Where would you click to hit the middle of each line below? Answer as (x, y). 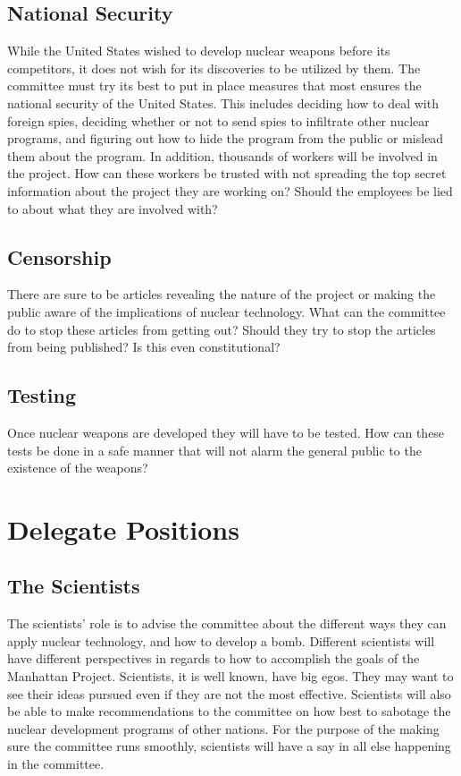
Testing (42, 395)
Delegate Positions (123, 529)
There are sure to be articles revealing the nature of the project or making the (222, 294)
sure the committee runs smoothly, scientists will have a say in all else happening (229, 746)
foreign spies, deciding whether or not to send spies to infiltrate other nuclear (218, 120)
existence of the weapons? (78, 468)
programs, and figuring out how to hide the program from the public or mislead (226, 138)
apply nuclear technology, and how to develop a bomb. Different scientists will (221, 640)
